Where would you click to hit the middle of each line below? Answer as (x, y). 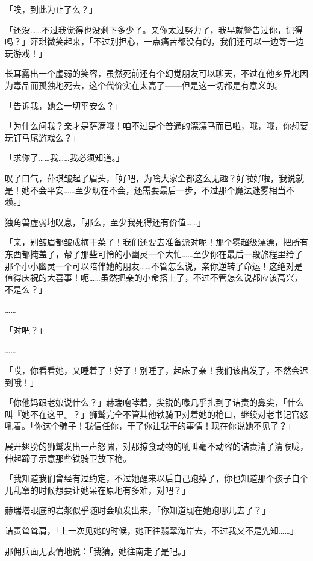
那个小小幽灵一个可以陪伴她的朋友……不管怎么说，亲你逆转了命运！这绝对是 (154, 265)
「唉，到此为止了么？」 (51, 9)
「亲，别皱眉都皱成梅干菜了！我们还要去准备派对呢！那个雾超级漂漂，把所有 (156, 242)
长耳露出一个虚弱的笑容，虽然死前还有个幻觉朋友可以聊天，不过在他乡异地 (152, 73)
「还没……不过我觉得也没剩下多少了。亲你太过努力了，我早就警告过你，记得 (154, 29)
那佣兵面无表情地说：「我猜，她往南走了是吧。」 (98, 550)
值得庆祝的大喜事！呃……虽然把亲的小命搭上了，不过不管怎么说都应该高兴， (154, 277)
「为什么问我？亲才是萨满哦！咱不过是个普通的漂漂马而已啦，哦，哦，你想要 (156, 126)
